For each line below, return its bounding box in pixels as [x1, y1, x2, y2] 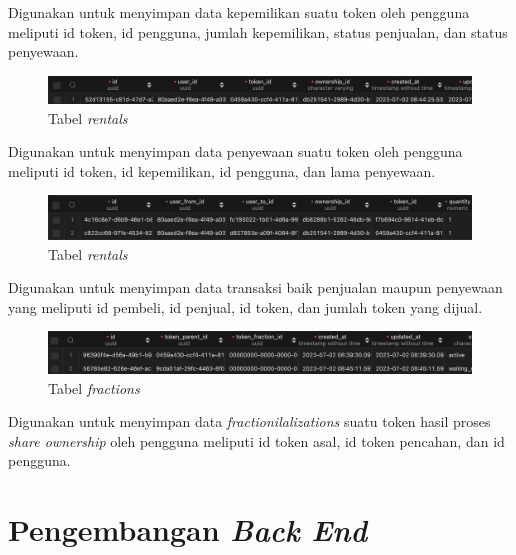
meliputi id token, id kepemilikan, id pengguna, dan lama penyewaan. [8, 160, 436, 181]
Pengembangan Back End [8, 509, 368, 551]
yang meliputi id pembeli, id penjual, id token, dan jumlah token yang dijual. [8, 296, 483, 317]
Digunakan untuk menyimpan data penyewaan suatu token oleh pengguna [8, 141, 463, 162]
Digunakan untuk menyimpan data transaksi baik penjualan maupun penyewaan [8, 277, 503, 298]
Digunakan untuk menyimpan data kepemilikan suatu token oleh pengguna [8, 2, 470, 22]
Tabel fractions [48, 377, 140, 398]
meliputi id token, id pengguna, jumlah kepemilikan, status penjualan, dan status [8, 21, 508, 42]
